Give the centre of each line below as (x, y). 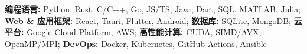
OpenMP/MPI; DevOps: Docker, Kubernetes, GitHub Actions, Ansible (136, 43)
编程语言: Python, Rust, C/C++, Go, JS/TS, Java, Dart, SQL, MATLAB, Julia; (153, 9)
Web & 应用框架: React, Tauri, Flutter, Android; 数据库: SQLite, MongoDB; (148, 20)
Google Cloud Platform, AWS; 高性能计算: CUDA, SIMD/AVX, (144, 32)
